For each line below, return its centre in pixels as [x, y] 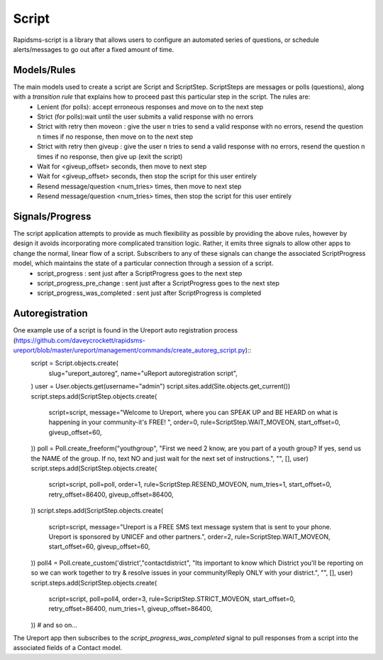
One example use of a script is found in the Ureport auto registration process [125, 330]
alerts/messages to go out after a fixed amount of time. [94, 49]
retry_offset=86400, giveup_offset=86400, [111, 494]
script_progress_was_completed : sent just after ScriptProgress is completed [149, 293]
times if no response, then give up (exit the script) [110, 156]
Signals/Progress [52, 216]
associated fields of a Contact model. [68, 648]
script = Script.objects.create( [74, 363]
